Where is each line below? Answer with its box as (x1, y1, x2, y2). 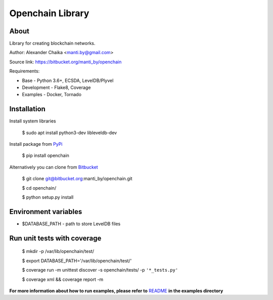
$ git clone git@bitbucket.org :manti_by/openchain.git (22, 176, 132, 182)
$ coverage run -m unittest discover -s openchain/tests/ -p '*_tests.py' (22, 267, 178, 273)
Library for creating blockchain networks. (9, 40, 96, 47)
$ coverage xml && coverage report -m (22, 276, 104, 282)
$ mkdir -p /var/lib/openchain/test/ (22, 248, 95, 254)
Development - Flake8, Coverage (22, 84, 91, 91)
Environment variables (9, 207, 82, 216)
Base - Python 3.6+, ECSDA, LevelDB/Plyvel (22, 77, 114, 83)
